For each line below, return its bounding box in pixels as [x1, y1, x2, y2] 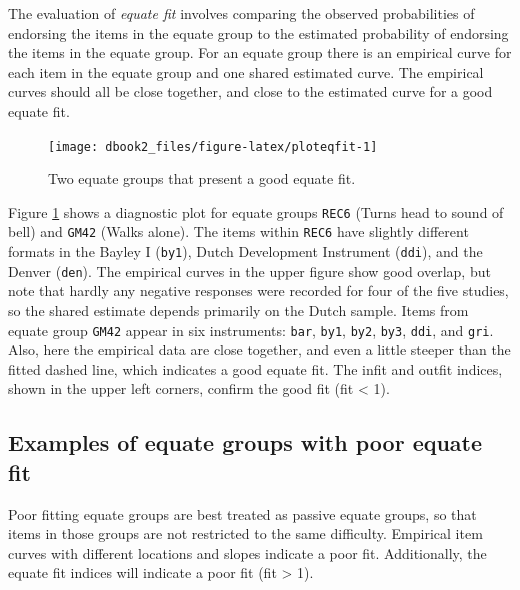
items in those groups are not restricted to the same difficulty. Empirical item [8, 523, 483, 544]
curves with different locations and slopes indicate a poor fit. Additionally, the [8, 542, 487, 563]
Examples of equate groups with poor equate [8, 427, 483, 458]
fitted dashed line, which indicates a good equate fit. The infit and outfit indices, [8, 358, 503, 379]
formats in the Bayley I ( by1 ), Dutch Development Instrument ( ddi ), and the [8, 241, 483, 262]
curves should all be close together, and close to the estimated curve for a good [8, 81, 493, 102]
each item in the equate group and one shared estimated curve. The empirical [8, 61, 484, 82]
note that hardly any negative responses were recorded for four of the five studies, [8, 280, 509, 301]
